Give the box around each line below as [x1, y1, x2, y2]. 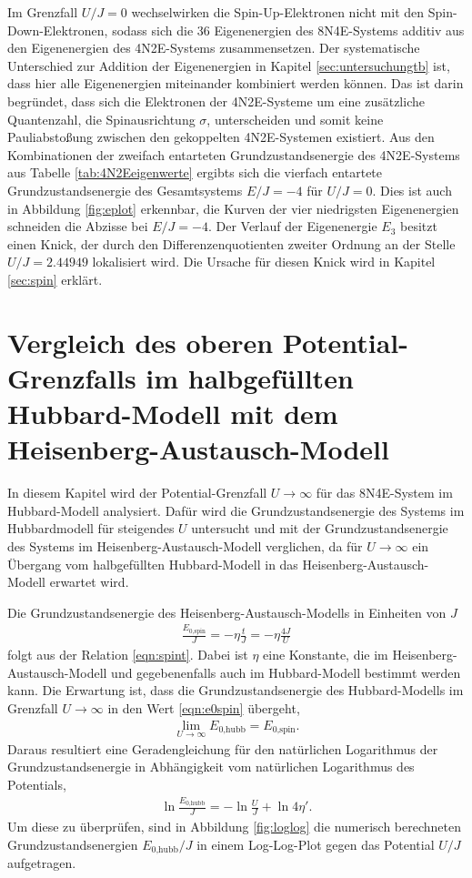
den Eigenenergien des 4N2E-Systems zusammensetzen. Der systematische [7, 38, 420, 57]
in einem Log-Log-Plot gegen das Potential [196, 834, 435, 853]
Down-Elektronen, [7, 20, 108, 39]
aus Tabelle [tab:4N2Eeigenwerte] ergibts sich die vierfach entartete [7, 163, 383, 182]
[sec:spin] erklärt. [7, 269, 103, 288]
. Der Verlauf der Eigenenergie [207, 217, 377, 236]
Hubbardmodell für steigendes [7, 519, 175, 538]
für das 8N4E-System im [316, 483, 453, 502]
